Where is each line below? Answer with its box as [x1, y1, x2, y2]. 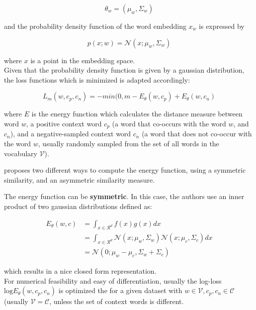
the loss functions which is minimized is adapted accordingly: [4, 74, 190, 85]
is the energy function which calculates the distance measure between [31, 108, 243, 119]
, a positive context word [26, 118, 102, 128]
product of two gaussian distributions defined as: [4, 201, 152, 211]
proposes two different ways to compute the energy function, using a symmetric [4, 165, 246, 175]
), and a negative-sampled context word [10, 128, 131, 139]
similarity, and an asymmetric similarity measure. [4, 174, 155, 185]
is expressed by [199, 21, 245, 31]
